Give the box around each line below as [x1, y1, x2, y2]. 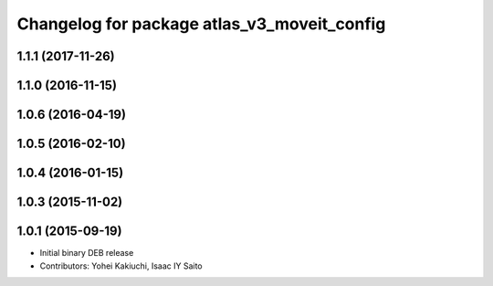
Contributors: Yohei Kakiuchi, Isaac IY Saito [39, 260, 203, 271]
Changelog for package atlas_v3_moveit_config [16, 14, 386, 34]
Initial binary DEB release [39, 248, 134, 259]
